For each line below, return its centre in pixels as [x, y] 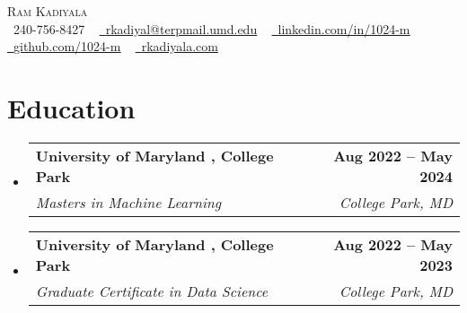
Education [71, 107]
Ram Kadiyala [48, 11]
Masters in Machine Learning [128, 202]
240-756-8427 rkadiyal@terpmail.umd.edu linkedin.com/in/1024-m [212, 28]
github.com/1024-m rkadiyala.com [116, 46]
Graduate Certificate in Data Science [152, 291]
